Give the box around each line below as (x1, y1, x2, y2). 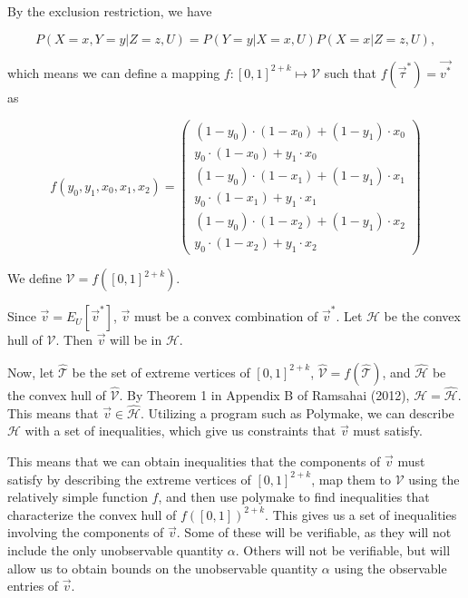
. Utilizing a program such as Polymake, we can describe (140, 403, 454, 422)
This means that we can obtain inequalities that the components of (7, 451, 381, 470)
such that (324, 63, 376, 82)
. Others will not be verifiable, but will (235, 540, 451, 559)
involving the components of (7, 523, 164, 542)
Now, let (7, 362, 54, 381)
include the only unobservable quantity (7, 540, 224, 559)
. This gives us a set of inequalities (265, 505, 457, 524)
